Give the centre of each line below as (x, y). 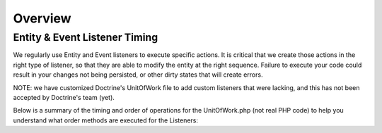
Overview (42, 18)
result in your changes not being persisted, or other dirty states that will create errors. (138, 75)
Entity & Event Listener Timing (86, 37)
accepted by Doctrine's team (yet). (64, 97)
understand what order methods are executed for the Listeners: (105, 120)
